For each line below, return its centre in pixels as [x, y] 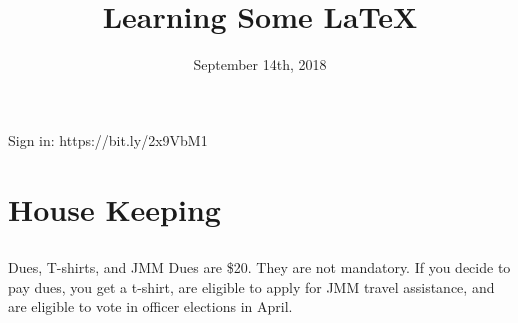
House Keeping [114, 208]
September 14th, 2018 [260, 64]
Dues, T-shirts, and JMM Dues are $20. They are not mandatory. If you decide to [259, 267]
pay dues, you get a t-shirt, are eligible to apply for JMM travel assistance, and [251, 286]
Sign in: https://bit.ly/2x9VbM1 [108, 139]
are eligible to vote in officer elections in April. [150, 306]
